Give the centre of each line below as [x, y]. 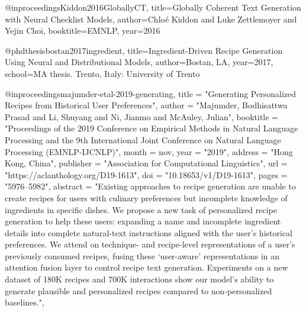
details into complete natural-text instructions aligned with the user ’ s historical [149, 232]
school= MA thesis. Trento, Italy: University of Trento [102, 73]
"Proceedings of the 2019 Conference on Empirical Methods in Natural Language [152, 128]
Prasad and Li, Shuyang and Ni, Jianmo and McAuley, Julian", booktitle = [141, 116]
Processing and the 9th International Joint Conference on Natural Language [143, 139]
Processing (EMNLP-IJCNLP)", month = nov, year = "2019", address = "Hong [149, 151]
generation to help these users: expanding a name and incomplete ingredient [143, 221]
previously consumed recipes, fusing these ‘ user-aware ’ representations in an [142, 255]
